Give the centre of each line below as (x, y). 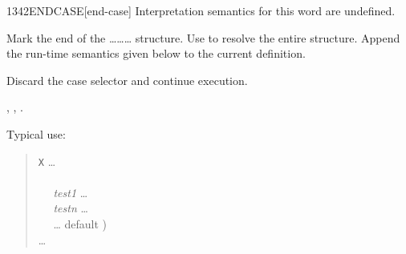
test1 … (71, 192)
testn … (71, 208)
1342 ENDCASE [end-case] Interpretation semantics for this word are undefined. (201, 10)
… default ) (80, 224)
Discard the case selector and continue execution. (127, 80)
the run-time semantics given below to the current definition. (156, 53)
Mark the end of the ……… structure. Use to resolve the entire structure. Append (203, 37)
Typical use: (36, 133)
